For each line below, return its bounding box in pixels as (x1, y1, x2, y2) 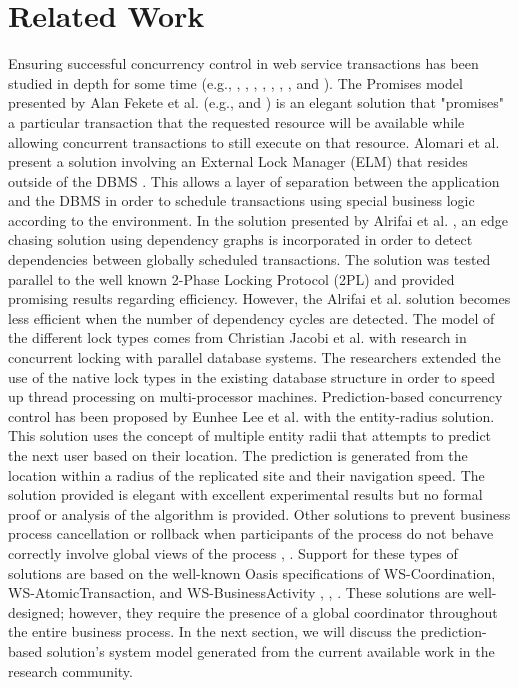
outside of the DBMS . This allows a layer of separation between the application (8, 170, 500, 191)
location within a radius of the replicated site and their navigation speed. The (8, 464, 485, 485)
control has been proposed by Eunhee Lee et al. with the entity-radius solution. (8, 405, 495, 426)
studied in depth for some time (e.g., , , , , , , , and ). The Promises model (8, 72, 463, 93)
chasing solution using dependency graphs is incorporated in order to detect (8, 229, 473, 250)
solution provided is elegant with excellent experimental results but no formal (8, 484, 483, 505)
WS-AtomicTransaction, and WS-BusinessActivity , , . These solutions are (8, 582, 464, 603)
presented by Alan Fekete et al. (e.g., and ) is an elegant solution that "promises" (8, 92, 505, 113)
